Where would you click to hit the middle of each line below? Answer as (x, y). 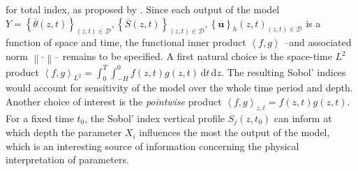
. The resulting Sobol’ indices (283, 72)
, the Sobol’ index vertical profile (155, 118)
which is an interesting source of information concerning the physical (152, 146)
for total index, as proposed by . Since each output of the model (143, 9)
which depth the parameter (64, 132)
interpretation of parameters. (67, 159)
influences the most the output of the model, (234, 132)
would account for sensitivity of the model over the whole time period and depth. (179, 88)
